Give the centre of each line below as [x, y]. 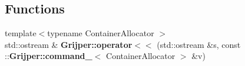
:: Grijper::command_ [49, 56]
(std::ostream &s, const [199, 44]
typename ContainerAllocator [101, 33]
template [21, 33]
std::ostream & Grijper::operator [69, 44]
